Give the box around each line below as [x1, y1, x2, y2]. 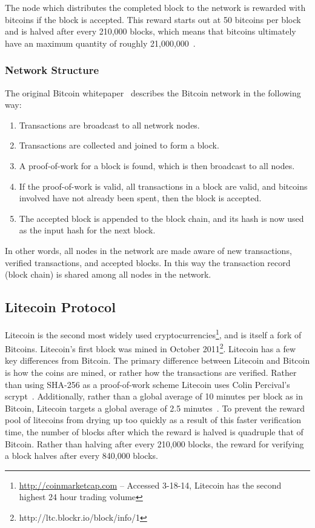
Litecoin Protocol [5, 298, 116, 316]
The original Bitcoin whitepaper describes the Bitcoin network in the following [5, 86, 301, 99]
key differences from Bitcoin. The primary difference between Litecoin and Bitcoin [5, 354, 310, 367]
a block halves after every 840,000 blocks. [5, 449, 158, 462]
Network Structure [5, 62, 99, 78]
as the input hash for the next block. [19, 224, 156, 236]
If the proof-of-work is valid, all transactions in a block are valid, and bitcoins [19, 179, 308, 192]
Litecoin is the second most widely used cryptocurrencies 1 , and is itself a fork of [5, 326, 302, 341]
